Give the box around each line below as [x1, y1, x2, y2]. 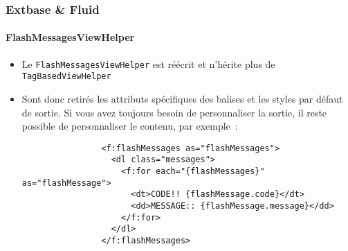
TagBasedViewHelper [21, 71, 111, 82]
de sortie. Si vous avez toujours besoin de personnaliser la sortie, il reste [21, 105, 327, 119]
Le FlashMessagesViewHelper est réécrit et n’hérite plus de [21, 56, 275, 71]
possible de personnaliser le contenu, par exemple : [21, 119, 238, 133]
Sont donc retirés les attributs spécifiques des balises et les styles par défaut [21, 91, 343, 105]
